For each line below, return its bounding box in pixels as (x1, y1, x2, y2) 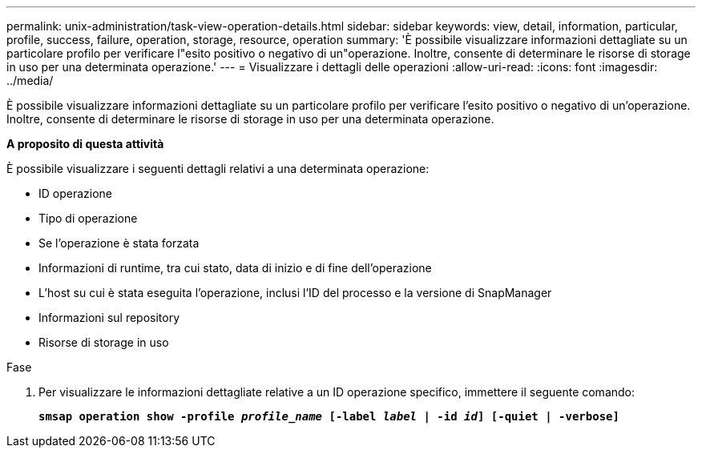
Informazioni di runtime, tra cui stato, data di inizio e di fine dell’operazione (38, 261, 432, 275)
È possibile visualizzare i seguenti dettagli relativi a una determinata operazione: (6, 162, 430, 175)
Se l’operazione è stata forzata (38, 236, 200, 250)
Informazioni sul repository (38, 311, 180, 324)
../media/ (6, 74, 54, 87)
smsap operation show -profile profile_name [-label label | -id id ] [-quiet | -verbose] (38, 410, 619, 423)
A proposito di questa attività (6, 137, 164, 151)
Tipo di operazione (38, 211, 138, 225)
